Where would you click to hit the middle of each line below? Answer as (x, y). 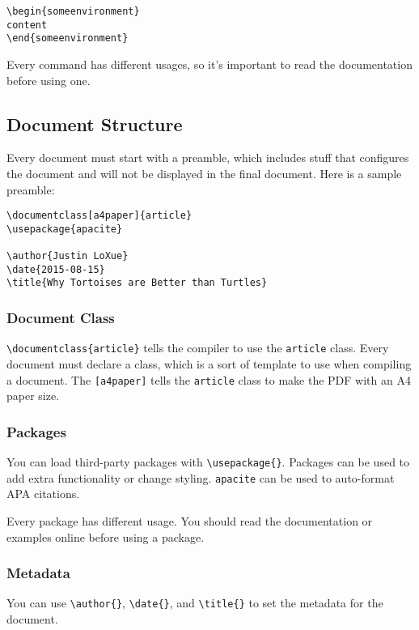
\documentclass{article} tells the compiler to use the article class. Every (198, 348)
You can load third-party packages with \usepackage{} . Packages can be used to (208, 462)
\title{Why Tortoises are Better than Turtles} (137, 283)
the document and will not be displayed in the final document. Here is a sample (204, 173)
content (27, 25)
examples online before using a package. (106, 536)
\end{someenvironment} (68, 38)
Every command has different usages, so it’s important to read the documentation (209, 64)
